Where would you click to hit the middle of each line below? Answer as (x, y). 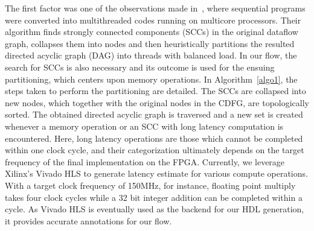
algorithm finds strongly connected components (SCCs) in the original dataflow (152, 32)
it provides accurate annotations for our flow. (88, 220)
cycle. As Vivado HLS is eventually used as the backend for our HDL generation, (155, 209)
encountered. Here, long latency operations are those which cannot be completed (154, 138)
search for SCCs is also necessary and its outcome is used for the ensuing (140, 67)
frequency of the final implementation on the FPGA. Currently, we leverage (145, 161)
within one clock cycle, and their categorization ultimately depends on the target (155, 150)
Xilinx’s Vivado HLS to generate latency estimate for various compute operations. (156, 173)
